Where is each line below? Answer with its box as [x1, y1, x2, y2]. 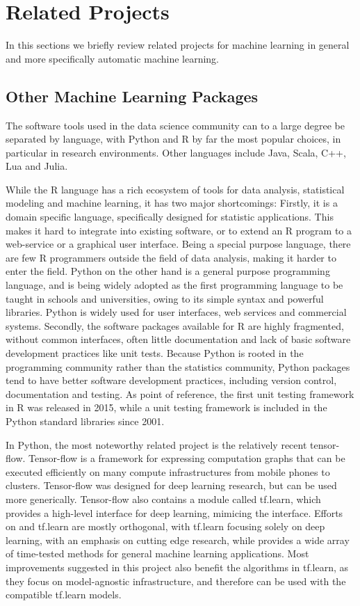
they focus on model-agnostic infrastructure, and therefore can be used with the [6, 573, 346, 588]
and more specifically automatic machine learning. [6, 51, 219, 65]
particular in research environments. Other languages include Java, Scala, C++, [6, 145, 346, 159]
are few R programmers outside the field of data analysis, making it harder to [6, 250, 336, 264]
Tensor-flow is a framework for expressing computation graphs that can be [28, 451, 345, 465]
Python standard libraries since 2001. [6, 413, 165, 428]
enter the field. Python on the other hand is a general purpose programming [6, 264, 330, 278]
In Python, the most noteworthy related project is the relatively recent [6, 437, 307, 452]
